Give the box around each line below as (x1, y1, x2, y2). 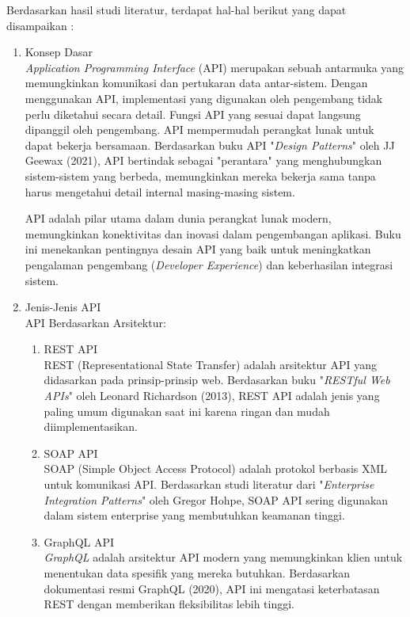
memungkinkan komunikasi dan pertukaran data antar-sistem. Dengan (25, 74, 368, 91)
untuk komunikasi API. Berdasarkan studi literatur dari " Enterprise (44, 476, 374, 493)
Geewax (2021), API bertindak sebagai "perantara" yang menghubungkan (25, 152, 382, 169)
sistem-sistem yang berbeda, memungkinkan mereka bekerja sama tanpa (25, 167, 376, 184)
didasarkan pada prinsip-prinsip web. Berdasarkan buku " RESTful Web (44, 371, 390, 388)
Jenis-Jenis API (25, 299, 101, 315)
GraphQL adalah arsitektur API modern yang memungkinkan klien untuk (44, 549, 403, 566)
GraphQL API (44, 533, 115, 550)
